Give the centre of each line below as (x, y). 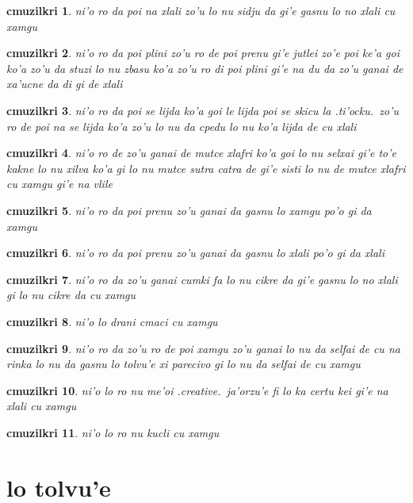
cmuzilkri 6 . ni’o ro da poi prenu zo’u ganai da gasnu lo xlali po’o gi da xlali (195, 253)
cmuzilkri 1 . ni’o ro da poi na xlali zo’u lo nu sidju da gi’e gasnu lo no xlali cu (201, 10)
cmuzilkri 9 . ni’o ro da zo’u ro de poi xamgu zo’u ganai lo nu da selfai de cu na (203, 348)
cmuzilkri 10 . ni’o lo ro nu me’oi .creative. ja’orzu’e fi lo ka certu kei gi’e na (197, 390)
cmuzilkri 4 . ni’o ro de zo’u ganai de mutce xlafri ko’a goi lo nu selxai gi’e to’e (201, 153)
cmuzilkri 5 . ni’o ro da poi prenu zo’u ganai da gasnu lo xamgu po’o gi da (189, 210)
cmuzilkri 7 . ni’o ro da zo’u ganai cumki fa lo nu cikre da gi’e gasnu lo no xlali (202, 279)
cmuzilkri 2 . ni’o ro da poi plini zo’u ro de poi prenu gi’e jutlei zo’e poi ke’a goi (203, 53)
